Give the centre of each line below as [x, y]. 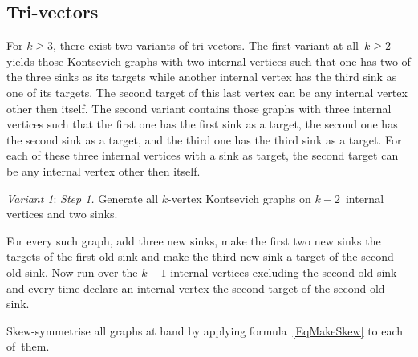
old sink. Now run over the [72, 272]
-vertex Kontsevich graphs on [239, 198]
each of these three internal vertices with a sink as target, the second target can [203, 155]
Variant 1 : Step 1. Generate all [83, 198]
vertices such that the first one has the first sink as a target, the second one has [202, 124]
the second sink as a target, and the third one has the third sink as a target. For [204, 139]
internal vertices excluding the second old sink [284, 272]
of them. [28, 346]
